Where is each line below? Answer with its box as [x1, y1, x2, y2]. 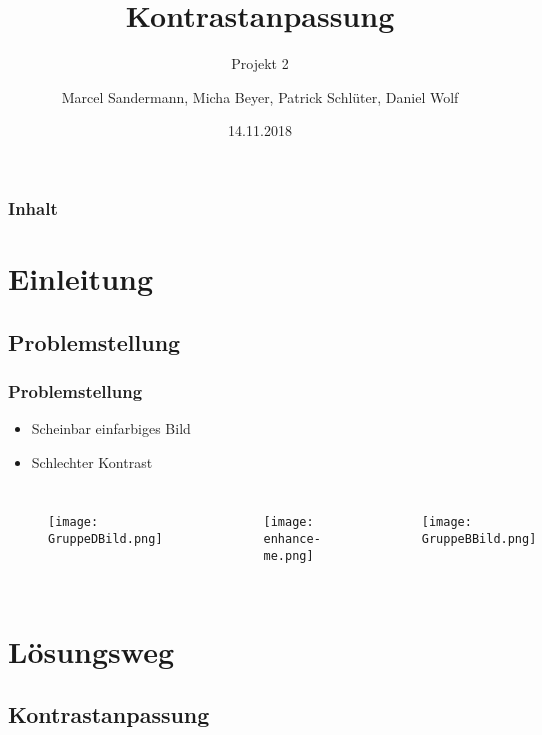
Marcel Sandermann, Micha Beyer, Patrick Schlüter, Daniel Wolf [61, 86, 459, 107]
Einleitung [8, 258, 154, 299]
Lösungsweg [8, 630, 175, 671]
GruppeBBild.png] [421, 532, 537, 547]
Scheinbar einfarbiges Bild [31, 418, 191, 439]
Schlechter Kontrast [31, 451, 153, 472]
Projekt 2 [231, 53, 289, 74]
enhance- [263, 532, 321, 547]
